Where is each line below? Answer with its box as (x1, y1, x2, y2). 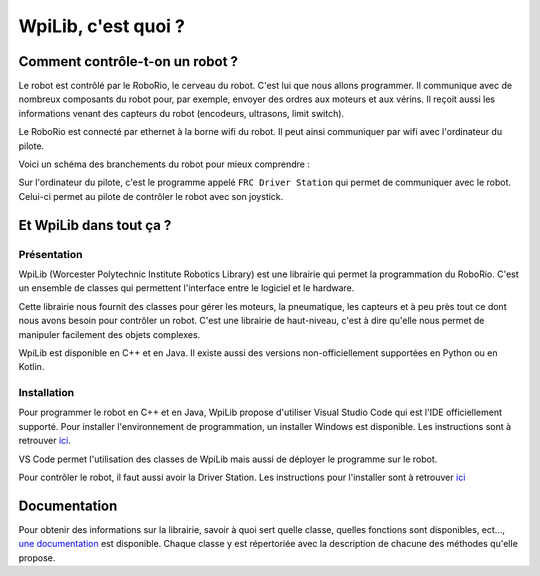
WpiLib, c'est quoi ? (18, 15, 185, 37)
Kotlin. (18, 361, 45, 373)
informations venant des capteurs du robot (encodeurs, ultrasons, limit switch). (18, 107, 345, 119)
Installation (18, 386, 75, 400)
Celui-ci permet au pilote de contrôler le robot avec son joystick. (18, 190, 284, 202)
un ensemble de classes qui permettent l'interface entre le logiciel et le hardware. (18, 282, 355, 294)
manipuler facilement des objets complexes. (18, 328, 201, 340)
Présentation (18, 247, 83, 261)
